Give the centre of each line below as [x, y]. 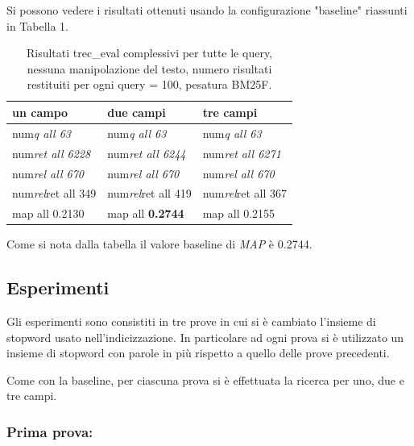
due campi [137, 112]
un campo [40, 112]
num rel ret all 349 [54, 193]
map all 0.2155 [239, 213]
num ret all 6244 [147, 153]
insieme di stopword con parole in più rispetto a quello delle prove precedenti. [198, 353]
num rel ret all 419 [149, 193]
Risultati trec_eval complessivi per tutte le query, [149, 53]
